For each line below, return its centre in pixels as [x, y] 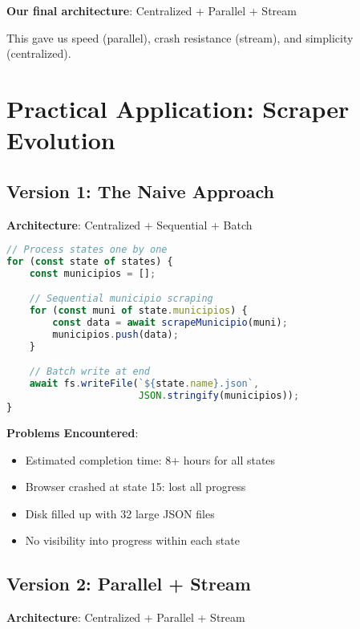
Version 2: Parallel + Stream [129, 584]
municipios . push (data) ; [115, 335]
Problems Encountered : [73, 432]
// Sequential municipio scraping [121, 299]
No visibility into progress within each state [132, 540]
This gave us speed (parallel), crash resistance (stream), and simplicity [180, 37]
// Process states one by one [87, 250]
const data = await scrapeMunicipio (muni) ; [170, 323]
